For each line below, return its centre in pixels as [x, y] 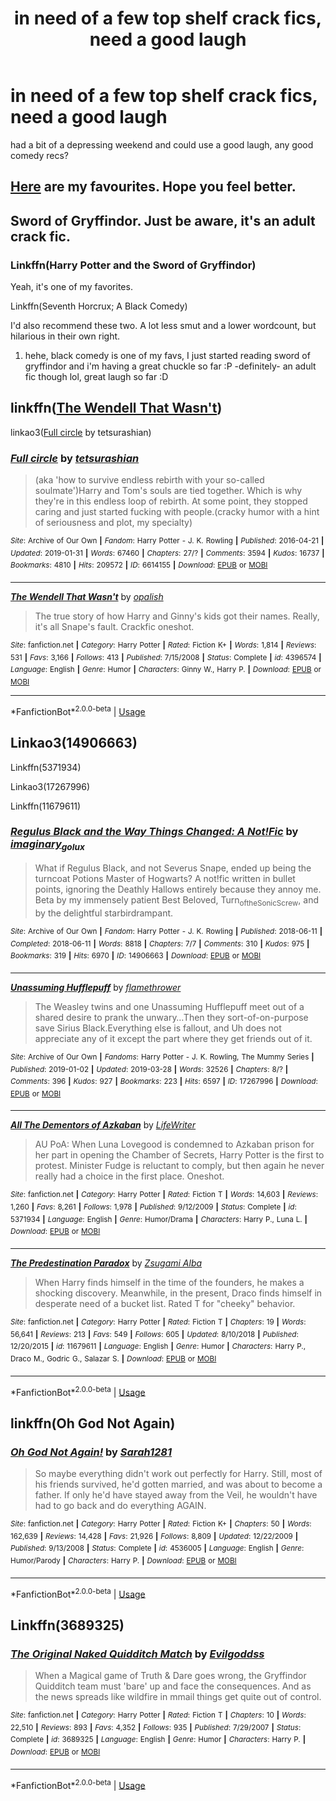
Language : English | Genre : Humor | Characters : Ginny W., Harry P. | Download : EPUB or [166, 670]
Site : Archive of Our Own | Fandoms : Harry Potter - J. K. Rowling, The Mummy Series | [162, 1057]
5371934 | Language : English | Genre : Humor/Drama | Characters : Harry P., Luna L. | [159, 1219]
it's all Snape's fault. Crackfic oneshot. [114, 627]
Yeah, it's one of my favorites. [71, 287]
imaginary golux [47, 845]
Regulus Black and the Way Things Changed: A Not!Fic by [154, 832]
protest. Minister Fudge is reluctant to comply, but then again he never [179, 1166]
